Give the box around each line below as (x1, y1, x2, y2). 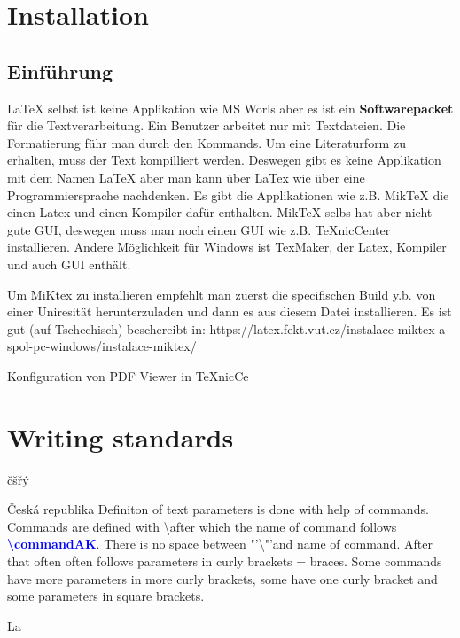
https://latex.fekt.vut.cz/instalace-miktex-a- (209, 319, 449, 338)
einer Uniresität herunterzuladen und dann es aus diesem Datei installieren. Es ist (7, 302, 452, 321)
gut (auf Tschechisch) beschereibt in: (7, 319, 206, 338)
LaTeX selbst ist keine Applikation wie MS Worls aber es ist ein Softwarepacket (7, 98, 454, 117)
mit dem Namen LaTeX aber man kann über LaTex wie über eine (7, 167, 365, 186)
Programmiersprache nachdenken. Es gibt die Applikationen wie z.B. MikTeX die (7, 185, 449, 204)
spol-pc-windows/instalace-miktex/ (7, 337, 197, 355)
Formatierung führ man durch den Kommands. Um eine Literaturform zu (7, 133, 406, 152)
